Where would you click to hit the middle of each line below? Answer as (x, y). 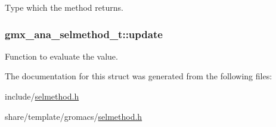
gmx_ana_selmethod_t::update (84, 34)
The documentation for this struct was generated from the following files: (139, 76)
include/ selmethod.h (42, 96)
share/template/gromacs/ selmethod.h (74, 116)
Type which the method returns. (64, 7)
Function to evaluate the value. (61, 56)
